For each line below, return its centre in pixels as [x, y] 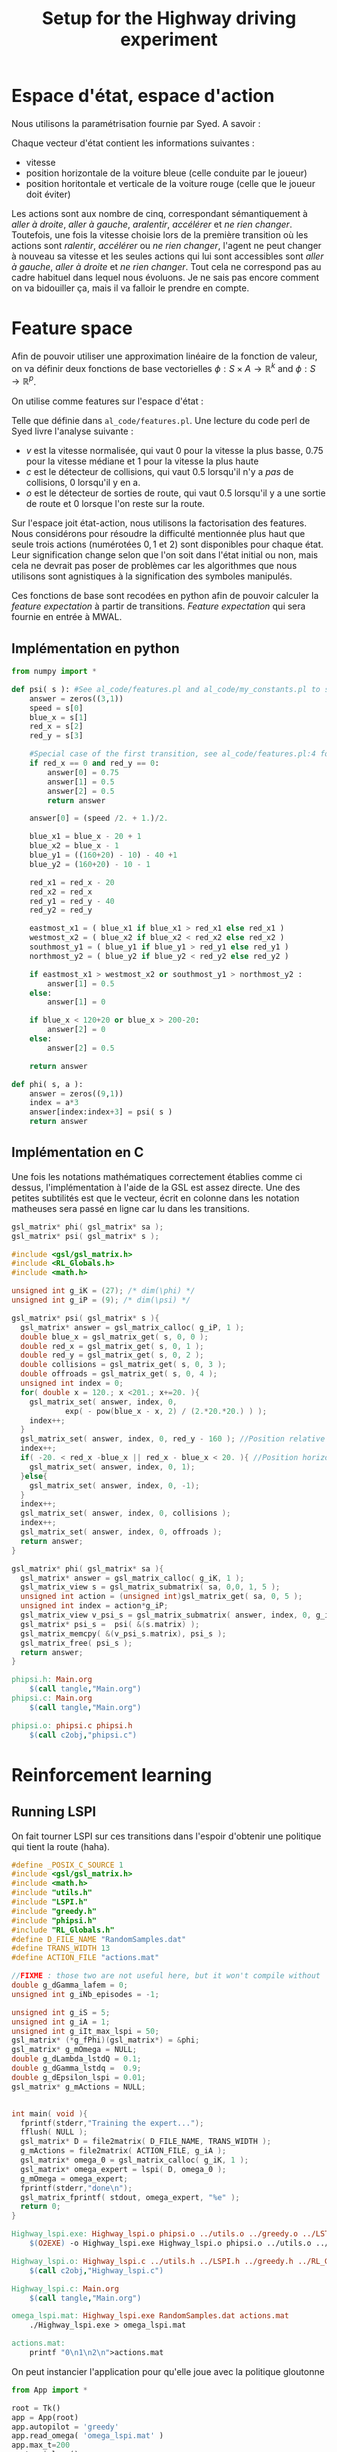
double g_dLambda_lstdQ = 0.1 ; [76, 2059]
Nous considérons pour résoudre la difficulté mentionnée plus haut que [158, 534]
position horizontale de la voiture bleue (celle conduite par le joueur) [166, 173]
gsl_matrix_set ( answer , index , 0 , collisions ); [125, 1513]
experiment [169, 39]
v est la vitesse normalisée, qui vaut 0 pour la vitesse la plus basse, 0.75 [174, 451]
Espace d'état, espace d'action [143, 96]
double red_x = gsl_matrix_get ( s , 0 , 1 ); [112, 1346]
